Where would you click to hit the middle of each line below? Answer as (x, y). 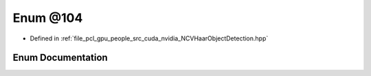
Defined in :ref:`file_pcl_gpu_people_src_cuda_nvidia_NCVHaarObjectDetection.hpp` (149, 38)
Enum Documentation (60, 58)
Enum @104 (48, 18)
